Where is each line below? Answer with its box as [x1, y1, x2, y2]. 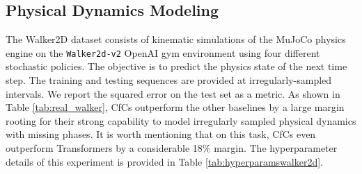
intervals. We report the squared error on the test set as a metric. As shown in [6, 86, 340, 101]
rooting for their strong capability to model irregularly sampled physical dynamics [6, 113, 356, 128]
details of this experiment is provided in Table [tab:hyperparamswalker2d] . [6, 154, 323, 168]
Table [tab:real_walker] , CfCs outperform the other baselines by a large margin [6, 100, 345, 114]
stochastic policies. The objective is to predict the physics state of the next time [6, 59, 347, 73]
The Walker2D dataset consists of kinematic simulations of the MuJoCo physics [6, 32, 346, 46]
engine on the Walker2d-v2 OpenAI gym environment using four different [6, 45, 320, 60]
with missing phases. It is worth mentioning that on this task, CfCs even [6, 127, 316, 141]
